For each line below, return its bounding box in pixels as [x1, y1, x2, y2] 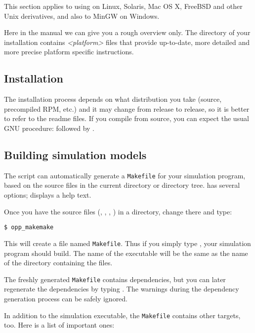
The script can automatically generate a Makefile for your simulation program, [4, 170, 246, 180]
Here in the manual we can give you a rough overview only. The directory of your [4, 27, 251, 38]
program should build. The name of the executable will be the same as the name [4, 248, 248, 258]
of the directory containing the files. [4, 257, 113, 268]
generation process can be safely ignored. [4, 293, 128, 303]
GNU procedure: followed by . [4, 123, 94, 133]
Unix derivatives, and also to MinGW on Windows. [4, 10, 160, 21]
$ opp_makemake [4, 224, 54, 231]
